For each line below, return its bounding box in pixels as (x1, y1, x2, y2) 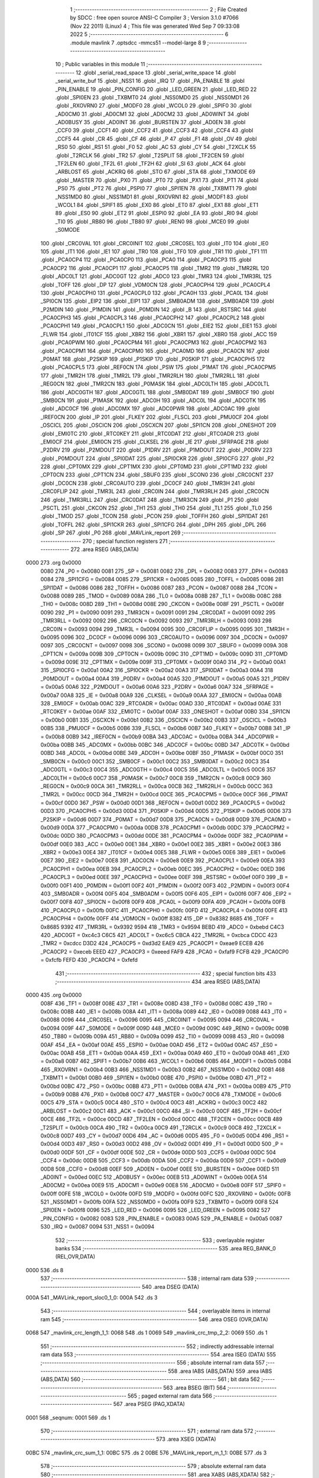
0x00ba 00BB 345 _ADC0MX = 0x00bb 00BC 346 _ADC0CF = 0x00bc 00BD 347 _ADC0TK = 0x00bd (40, 741, 289, 748)
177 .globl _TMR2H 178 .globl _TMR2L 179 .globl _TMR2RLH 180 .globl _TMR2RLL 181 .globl (40, 372, 260, 379)
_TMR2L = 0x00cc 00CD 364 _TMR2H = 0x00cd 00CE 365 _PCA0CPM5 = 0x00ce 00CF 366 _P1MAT (40, 791, 289, 798)
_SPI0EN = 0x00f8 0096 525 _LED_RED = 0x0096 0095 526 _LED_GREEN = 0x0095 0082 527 (40, 1207, 271, 1214)
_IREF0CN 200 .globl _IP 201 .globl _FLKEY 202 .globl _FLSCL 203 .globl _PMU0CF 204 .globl (40, 413, 269, 420)
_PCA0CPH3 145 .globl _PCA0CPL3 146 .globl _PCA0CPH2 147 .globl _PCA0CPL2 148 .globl (40, 314, 265, 322)
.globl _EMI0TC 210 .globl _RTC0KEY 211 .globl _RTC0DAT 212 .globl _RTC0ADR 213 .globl (40, 430, 259, 437)
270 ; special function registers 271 (82, 537, 168, 544)
